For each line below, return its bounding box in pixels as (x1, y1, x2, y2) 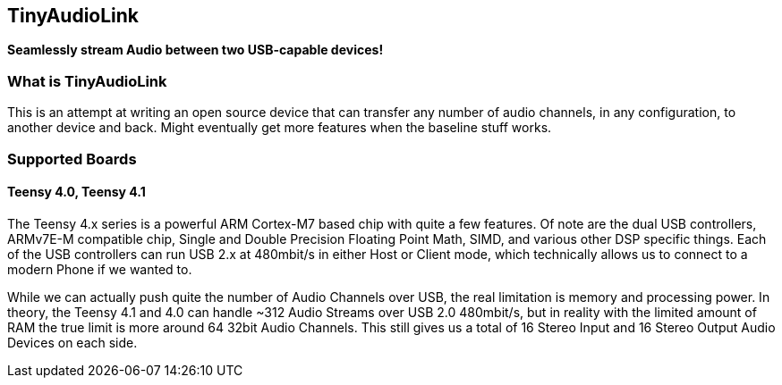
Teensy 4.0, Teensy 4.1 (7, 184, 146, 200)
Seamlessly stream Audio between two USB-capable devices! (7, 42, 384, 58)
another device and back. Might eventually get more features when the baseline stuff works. (7, 120, 552, 136)
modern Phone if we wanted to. (7, 261, 192, 277)
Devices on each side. (7, 334, 138, 350)
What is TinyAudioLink (7, 71, 167, 90)
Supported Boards (7, 149, 137, 168)
